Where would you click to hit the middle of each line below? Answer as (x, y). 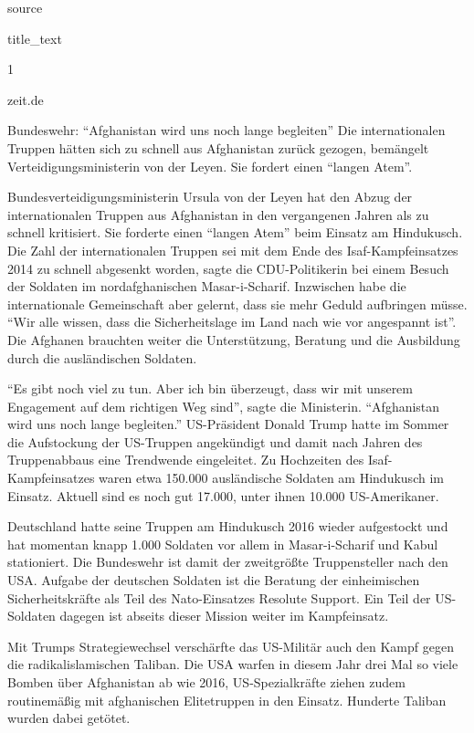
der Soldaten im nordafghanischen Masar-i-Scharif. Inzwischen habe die (207, 286)
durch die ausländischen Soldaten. (102, 357)
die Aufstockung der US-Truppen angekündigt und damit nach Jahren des (215, 441)
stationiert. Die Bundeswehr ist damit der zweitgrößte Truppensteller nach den (228, 562)
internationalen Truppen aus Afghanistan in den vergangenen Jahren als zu (218, 214)
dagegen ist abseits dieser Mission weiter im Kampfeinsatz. (224, 616)
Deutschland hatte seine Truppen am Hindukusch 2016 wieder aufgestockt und (228, 526)
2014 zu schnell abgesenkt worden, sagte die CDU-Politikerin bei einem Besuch (228, 268)
